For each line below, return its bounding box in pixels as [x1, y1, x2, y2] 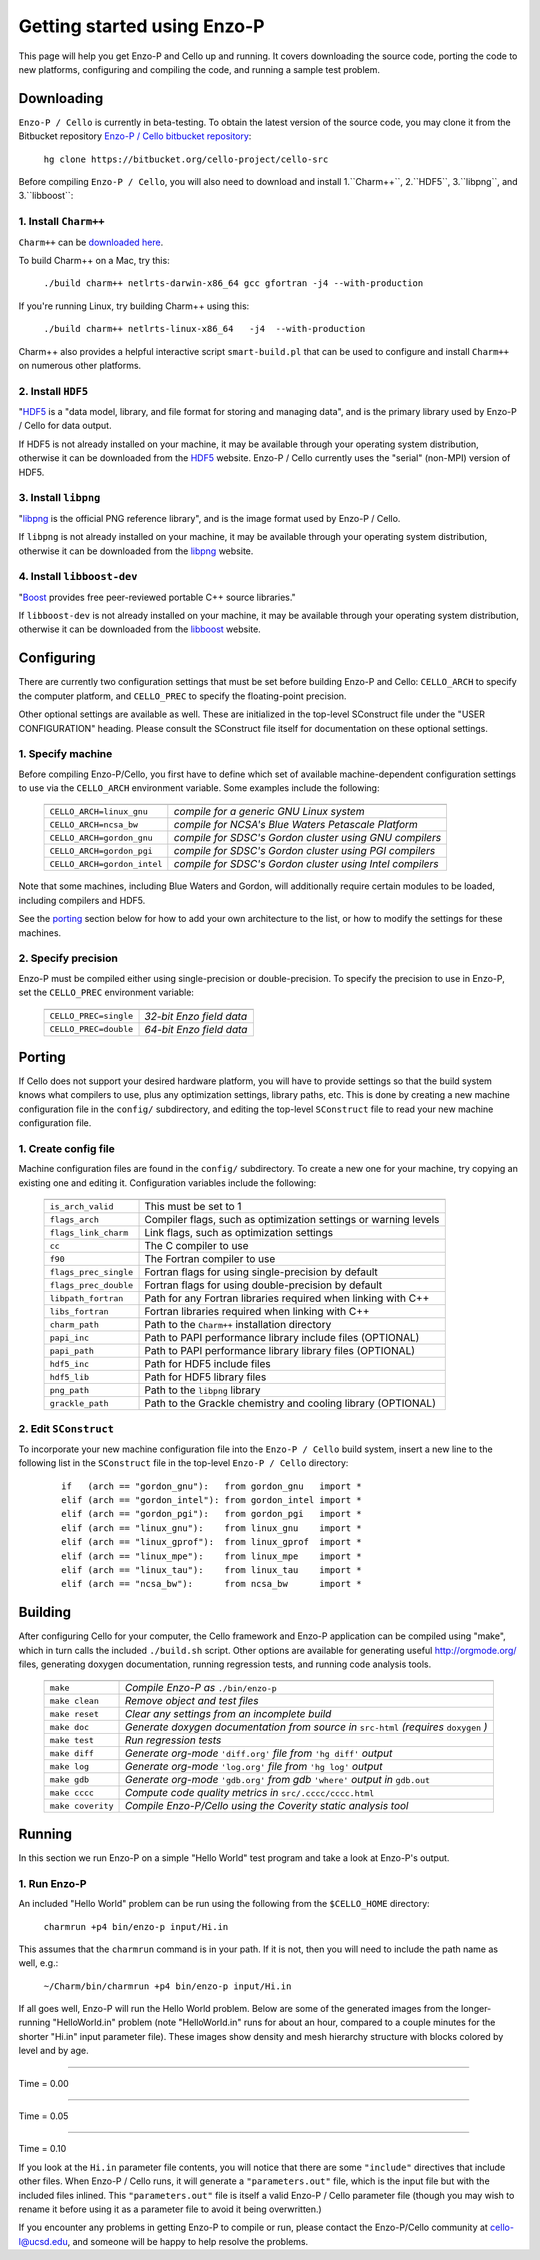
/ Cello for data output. [18, 420, 112, 432]
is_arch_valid [49, 1201, 114, 1212]
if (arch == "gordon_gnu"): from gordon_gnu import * [61, 1480, 362, 1492]
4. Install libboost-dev [18, 570, 138, 584]
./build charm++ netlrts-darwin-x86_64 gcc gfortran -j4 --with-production [43, 278, 424, 289]
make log [49, 1761, 90, 1772]
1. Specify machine [18, 747, 113, 761]
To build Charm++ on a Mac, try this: [18, 254, 170, 266]
